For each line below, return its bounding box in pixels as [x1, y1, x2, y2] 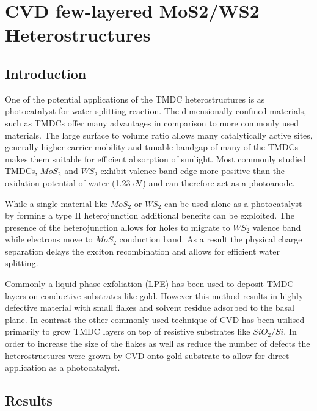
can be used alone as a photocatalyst [164, 197, 302, 209]
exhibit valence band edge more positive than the [100, 164, 285, 177]
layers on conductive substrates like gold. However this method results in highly [5, 289, 304, 302]
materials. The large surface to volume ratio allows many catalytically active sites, [5, 128, 313, 141]
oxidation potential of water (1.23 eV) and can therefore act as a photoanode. [5, 176, 295, 189]
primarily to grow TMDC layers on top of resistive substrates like [5, 325, 250, 338]
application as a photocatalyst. [5, 361, 120, 374]
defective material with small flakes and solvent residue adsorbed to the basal [5, 301, 294, 314]
